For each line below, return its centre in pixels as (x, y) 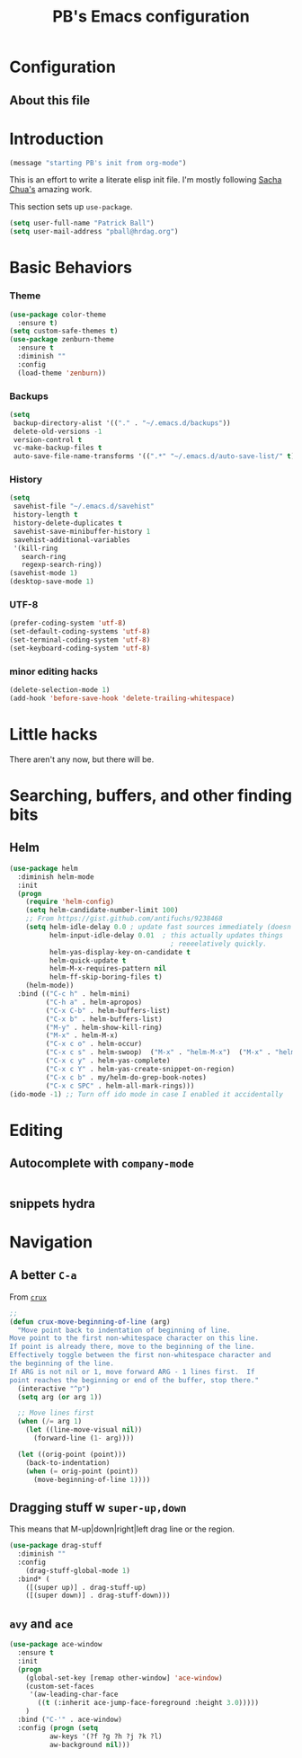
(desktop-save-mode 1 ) (52, 582)
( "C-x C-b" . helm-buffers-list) (108, 1010)
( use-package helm (44, 868)
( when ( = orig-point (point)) (82, 1471)
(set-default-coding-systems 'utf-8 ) (80, 632)
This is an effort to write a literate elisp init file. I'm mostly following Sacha (146, 180)
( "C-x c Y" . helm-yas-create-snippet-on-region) (140, 1069)
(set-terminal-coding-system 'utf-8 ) (80, 640)
